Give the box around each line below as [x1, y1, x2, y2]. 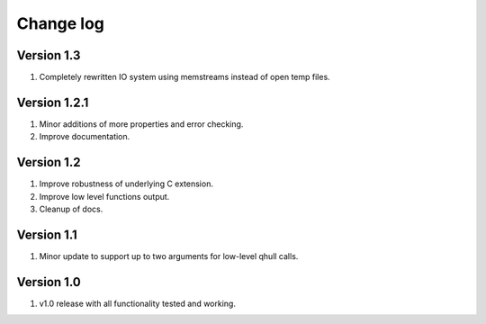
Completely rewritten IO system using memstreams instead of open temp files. [39, 72, 330, 83]
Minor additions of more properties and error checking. [39, 118, 244, 130]
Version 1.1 [16, 227, 78, 242]
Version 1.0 [16, 274, 81, 290]
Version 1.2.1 [16, 94, 89, 110]
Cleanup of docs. [39, 203, 103, 215]
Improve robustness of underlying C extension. [39, 178, 213, 189]
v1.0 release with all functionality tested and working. [39, 298, 236, 309]
